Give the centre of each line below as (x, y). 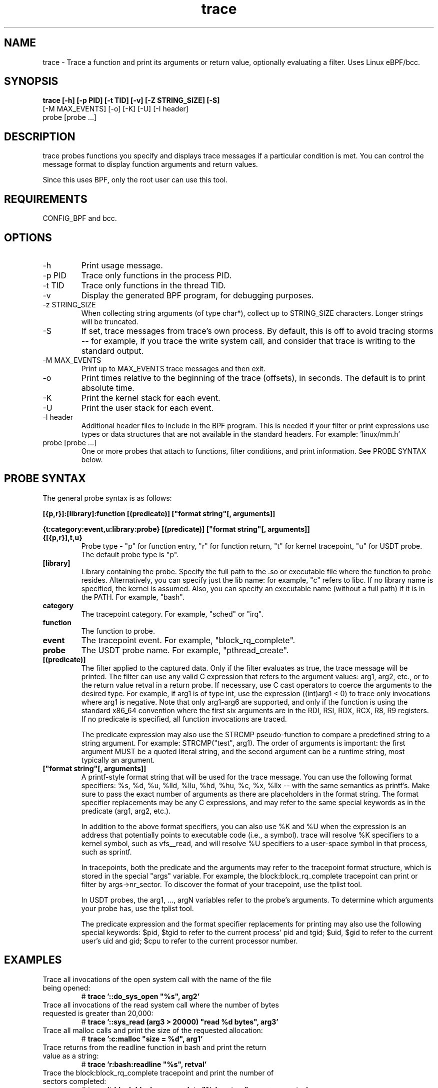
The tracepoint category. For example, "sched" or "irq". (172, 614)
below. (92, 459)
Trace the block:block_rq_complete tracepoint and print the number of (158, 1073)
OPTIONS (28, 237)
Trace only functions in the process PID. (156, 275)
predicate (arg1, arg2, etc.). (126, 811)
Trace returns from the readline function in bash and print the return (154, 1047)
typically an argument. (118, 760)
